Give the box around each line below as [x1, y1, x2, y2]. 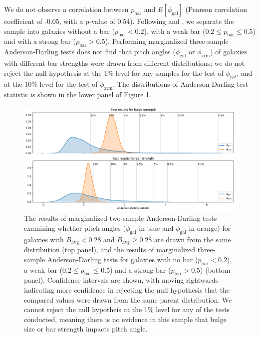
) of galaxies [210, 46, 248, 57]
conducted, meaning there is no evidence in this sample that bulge [24, 314, 227, 324]
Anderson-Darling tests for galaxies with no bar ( [47, 254, 198, 264]
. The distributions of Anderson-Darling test [113, 79, 249, 89]
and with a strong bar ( [4, 36, 76, 46]
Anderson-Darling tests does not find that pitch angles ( [4, 46, 176, 57]
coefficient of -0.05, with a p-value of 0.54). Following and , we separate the [4, 16, 234, 26]
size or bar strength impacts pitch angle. [24, 324, 148, 334]
